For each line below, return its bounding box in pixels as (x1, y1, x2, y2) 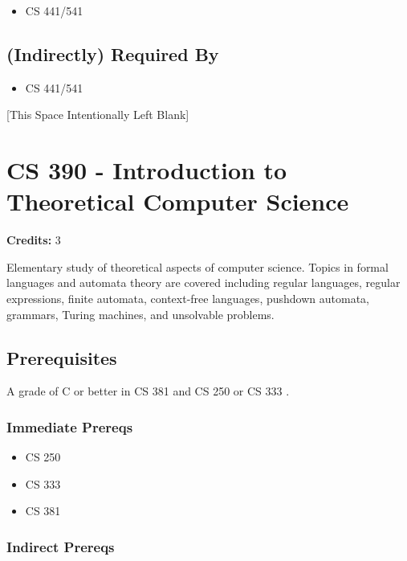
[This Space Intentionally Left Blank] (6, 106, 189, 123)
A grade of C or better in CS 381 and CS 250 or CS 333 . (6, 383, 290, 399)
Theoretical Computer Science (6, 185, 349, 218)
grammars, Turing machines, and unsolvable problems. (6, 305, 275, 322)
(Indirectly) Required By (6, 41, 219, 66)
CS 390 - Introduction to (6, 154, 287, 186)
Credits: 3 (6, 231, 61, 248)
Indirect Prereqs (6, 536, 115, 556)
